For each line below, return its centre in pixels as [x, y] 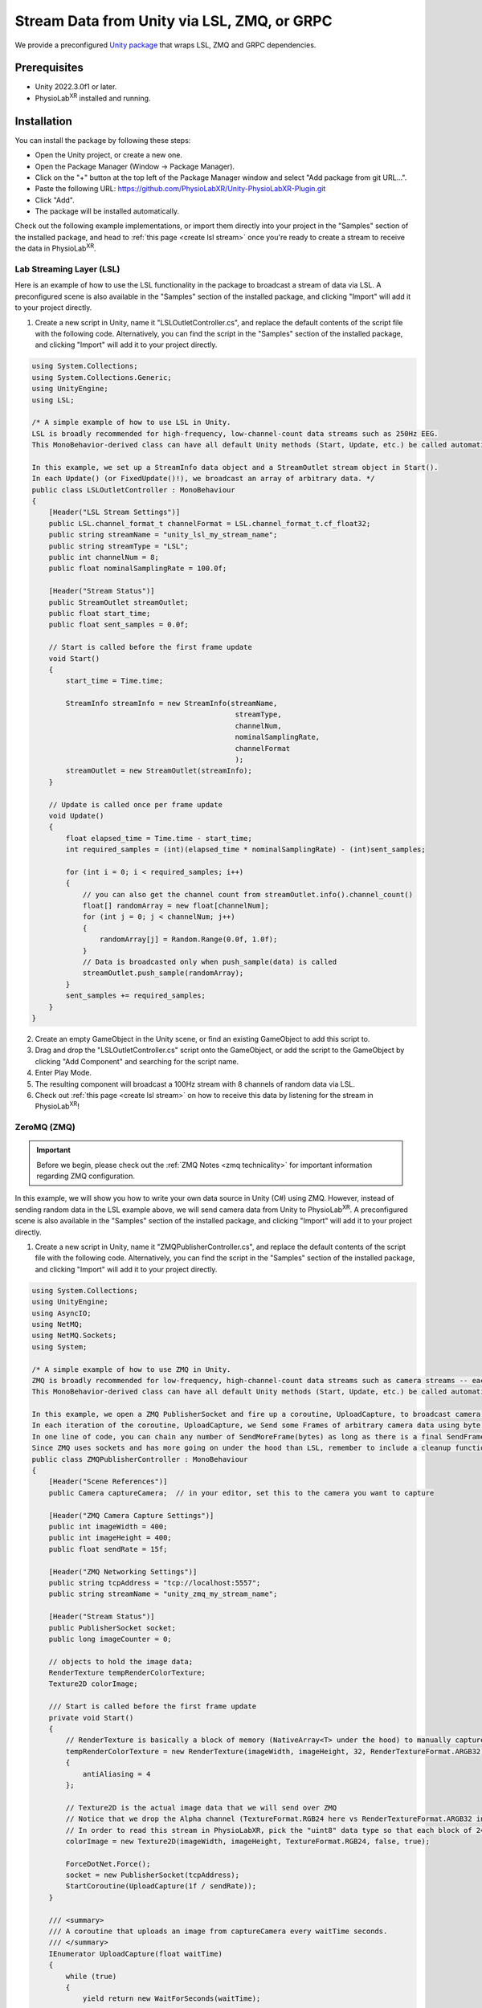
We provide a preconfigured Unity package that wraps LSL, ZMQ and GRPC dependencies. [165, 45]
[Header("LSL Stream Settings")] [114, 512]
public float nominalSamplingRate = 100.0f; [138, 569]
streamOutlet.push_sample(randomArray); [163, 973]
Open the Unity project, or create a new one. [109, 155]
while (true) [91, 1976]
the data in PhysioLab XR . [55, 247]
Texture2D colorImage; [93, 1684]
